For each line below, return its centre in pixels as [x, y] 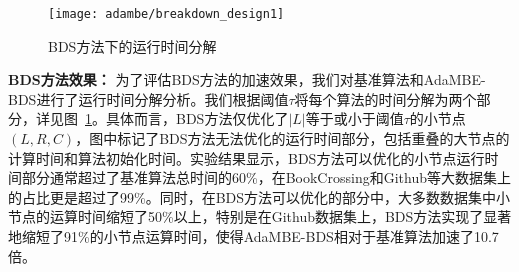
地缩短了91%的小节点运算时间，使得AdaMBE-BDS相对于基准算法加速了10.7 [253, 236]
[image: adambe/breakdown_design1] [166, 14]
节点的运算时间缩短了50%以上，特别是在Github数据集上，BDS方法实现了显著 [260, 216]
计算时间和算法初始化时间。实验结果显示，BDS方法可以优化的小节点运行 [246, 157]
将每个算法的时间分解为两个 [385, 98]
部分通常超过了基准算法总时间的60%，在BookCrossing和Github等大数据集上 [266, 177]
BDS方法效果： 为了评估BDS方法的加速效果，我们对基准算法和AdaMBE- [247, 79]
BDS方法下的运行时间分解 [132, 45]
